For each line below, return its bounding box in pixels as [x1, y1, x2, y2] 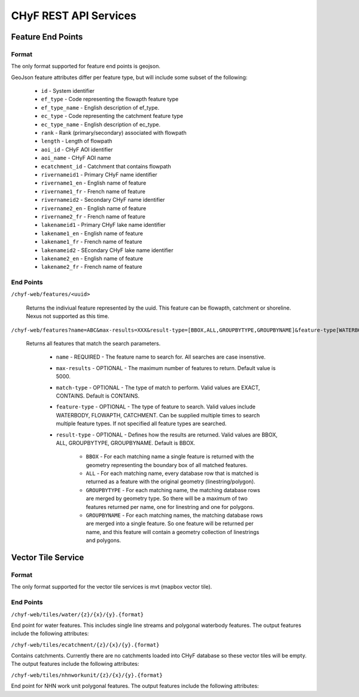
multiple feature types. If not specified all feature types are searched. [56, 420, 227, 428]
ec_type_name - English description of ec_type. [41, 120, 161, 128]
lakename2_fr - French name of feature [41, 263, 143, 271]
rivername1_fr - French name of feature [41, 187, 146, 195]
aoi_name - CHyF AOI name [41, 154, 111, 162]
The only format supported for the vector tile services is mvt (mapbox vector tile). [11, 583, 212, 590]
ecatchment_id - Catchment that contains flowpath [41, 162, 171, 170]
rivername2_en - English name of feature [41, 204, 147, 212]
